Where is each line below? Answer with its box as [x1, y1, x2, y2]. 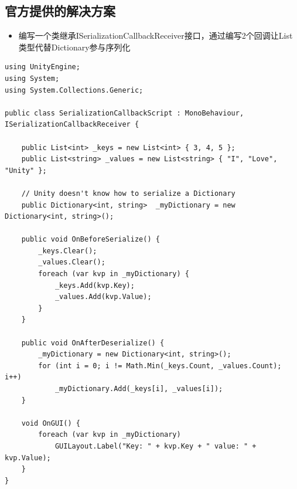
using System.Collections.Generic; [5, 86, 144, 94]
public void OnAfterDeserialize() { [21, 338, 165, 347]
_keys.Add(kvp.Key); [54, 281, 135, 290]
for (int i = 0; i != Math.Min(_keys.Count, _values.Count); [38, 361, 282, 370]
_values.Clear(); [38, 258, 105, 267]
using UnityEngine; [5, 63, 80, 72]
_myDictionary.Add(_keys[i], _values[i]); [54, 385, 223, 393]
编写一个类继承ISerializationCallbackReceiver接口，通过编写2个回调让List [18, 29, 293, 42]
